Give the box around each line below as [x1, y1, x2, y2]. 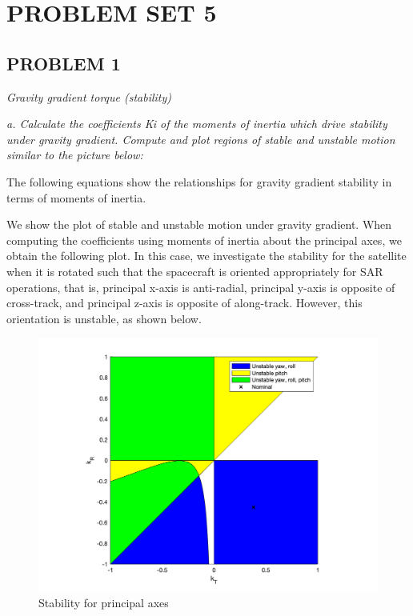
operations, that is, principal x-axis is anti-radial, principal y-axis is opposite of [6, 278, 395, 295]
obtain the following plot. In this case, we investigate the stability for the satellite [6, 247, 407, 264]
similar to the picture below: [6, 146, 143, 163]
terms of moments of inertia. [6, 189, 146, 206]
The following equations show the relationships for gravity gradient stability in [6, 173, 392, 190]
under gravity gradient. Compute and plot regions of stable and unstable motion [6, 130, 395, 147]
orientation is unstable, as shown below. [6, 310, 202, 326]
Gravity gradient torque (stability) [6, 88, 172, 105]
